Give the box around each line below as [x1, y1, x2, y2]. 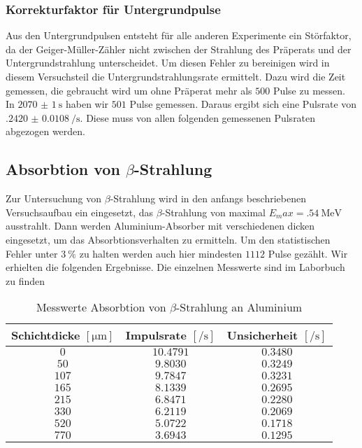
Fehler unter [6, 246, 58, 260]
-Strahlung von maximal [161, 204, 266, 219]
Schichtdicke [11, 327, 80, 344]
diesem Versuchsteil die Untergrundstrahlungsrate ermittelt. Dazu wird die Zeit [6, 69, 346, 83]
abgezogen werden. [6, 124, 85, 139]
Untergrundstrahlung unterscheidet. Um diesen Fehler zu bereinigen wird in [6, 55, 330, 70]
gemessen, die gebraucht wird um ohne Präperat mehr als [6, 83, 252, 97]
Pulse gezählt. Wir [268, 246, 348, 260]
